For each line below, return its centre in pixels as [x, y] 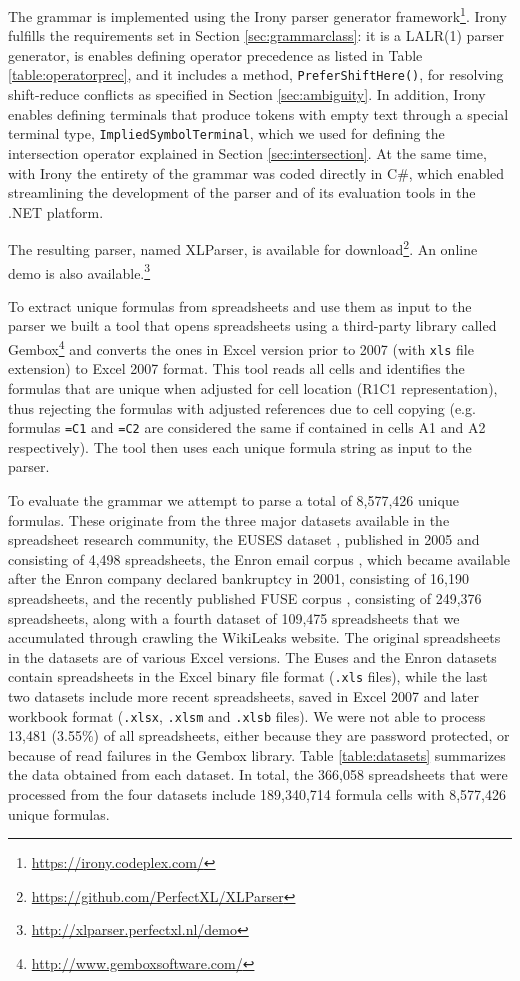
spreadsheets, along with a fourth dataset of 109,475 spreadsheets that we [234, 617]
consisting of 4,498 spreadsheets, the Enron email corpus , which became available [259, 558]
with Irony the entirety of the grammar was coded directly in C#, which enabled [256, 172]
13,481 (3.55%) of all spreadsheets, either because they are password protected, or [259, 735]
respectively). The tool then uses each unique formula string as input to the [240, 446]
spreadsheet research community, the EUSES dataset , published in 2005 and [244, 539]
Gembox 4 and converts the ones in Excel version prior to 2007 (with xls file [241, 347]
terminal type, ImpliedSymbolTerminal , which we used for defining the [226, 133]
